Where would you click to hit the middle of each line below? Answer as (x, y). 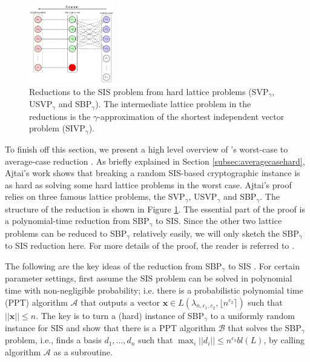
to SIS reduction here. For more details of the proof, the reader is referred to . (150, 245)
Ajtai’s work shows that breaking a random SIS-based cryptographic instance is (153, 173)
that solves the (255, 327)
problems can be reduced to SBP (66, 233)
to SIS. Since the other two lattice (219, 221)
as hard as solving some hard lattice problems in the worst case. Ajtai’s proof (148, 184)
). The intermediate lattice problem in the (173, 104)
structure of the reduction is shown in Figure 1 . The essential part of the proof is (155, 209)
